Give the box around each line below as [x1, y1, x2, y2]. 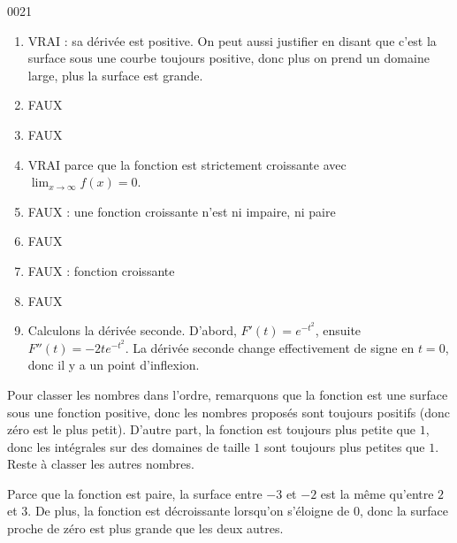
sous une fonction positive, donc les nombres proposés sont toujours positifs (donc [7, 402, 451, 421]
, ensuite [315, 321, 362, 340]
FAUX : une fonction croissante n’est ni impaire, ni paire [27, 202, 336, 220]
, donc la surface [359, 501, 448, 520]
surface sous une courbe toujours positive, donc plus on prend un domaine [27, 49, 430, 67]
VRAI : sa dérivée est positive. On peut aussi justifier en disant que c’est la [27, 31, 437, 50]
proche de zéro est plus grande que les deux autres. [7, 519, 284, 538]
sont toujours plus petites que [263, 437, 425, 455]
